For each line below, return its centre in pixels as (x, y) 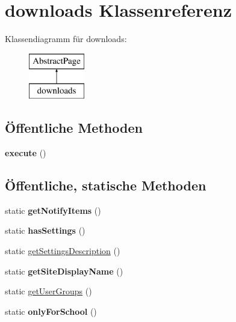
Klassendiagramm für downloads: (66, 39)
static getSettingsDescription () (63, 251)
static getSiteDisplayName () (64, 271)
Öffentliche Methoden (74, 128)
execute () (26, 153)
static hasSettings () (45, 230)
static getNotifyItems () (53, 210)
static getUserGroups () (48, 291)
